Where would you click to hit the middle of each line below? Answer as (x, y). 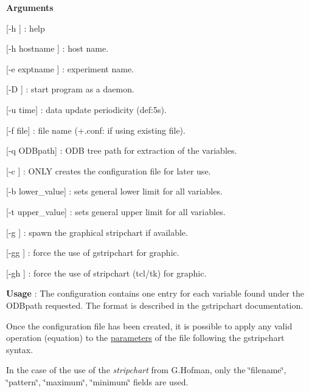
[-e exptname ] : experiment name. (70, 68)
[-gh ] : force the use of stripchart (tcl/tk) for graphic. (106, 273)
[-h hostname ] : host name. (57, 48)
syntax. (20, 349)
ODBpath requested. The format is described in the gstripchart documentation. (155, 305)
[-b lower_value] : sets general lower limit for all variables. (114, 191)
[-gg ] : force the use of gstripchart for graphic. (93, 253)
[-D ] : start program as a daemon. (70, 89)
